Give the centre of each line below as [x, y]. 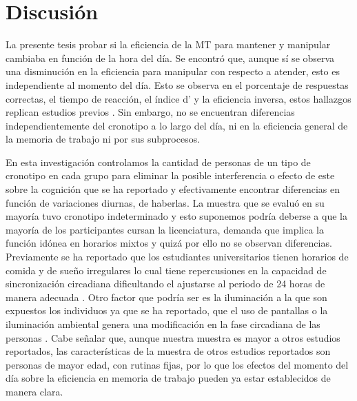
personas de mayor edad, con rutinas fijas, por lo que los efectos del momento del [177, 364]
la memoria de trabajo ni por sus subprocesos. [103, 139]
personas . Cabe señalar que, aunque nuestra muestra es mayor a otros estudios [173, 337]
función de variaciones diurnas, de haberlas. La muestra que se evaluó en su [165, 202]
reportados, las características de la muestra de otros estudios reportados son [168, 351]
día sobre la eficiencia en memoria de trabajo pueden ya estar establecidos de [168, 378]
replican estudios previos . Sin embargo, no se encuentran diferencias [150, 112]
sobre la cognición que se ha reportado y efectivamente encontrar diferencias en [173, 189]
